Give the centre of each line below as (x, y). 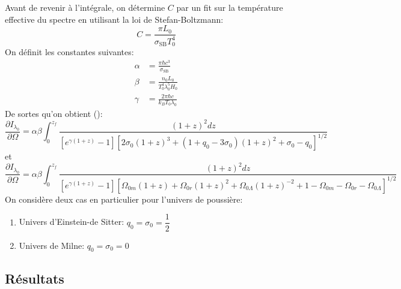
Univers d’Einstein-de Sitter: (72, 222)
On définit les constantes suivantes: (69, 52)
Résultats (35, 278)
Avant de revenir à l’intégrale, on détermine (85, 7)
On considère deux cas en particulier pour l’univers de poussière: (124, 199)
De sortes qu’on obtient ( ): (54, 113)
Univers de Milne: (52, 245)
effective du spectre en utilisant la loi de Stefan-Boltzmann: (114, 19)
